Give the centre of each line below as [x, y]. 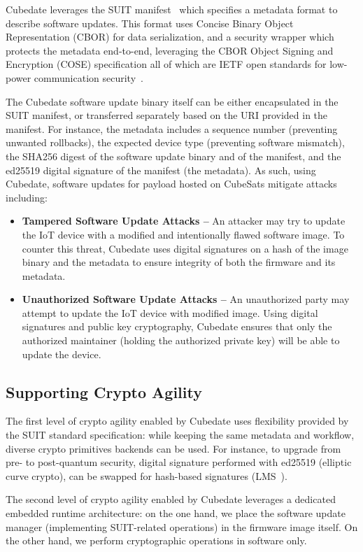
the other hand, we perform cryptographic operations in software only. [156, 540]
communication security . [88, 77]
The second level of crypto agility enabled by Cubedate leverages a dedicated [171, 499]
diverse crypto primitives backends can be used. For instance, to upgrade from [173, 448]
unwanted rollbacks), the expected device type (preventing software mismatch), [175, 142]
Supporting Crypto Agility [104, 391]
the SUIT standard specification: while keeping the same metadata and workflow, [180, 435]
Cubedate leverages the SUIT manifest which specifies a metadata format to [172, 9]
